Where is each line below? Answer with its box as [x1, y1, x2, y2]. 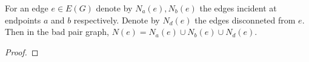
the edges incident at [199, 2, 277, 14]
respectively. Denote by [73, 13, 160, 26]
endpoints [5, 13, 41, 26]
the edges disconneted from [194, 13, 296, 26]
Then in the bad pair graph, [5, 25, 110, 38]
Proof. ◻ [5, 45, 39, 58]
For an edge [5, 2, 48, 14]
